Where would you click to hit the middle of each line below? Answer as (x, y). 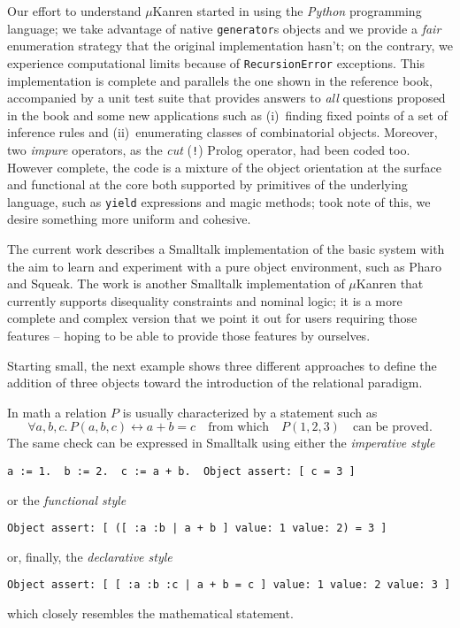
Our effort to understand (74, 11)
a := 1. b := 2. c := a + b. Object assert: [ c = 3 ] (181, 471)
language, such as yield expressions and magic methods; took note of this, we (219, 201)
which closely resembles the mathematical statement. (150, 613)
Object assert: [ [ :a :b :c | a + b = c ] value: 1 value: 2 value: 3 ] (229, 585)
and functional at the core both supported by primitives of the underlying (207, 184)
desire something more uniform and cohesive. (129, 219)
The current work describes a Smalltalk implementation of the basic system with (226, 248)
